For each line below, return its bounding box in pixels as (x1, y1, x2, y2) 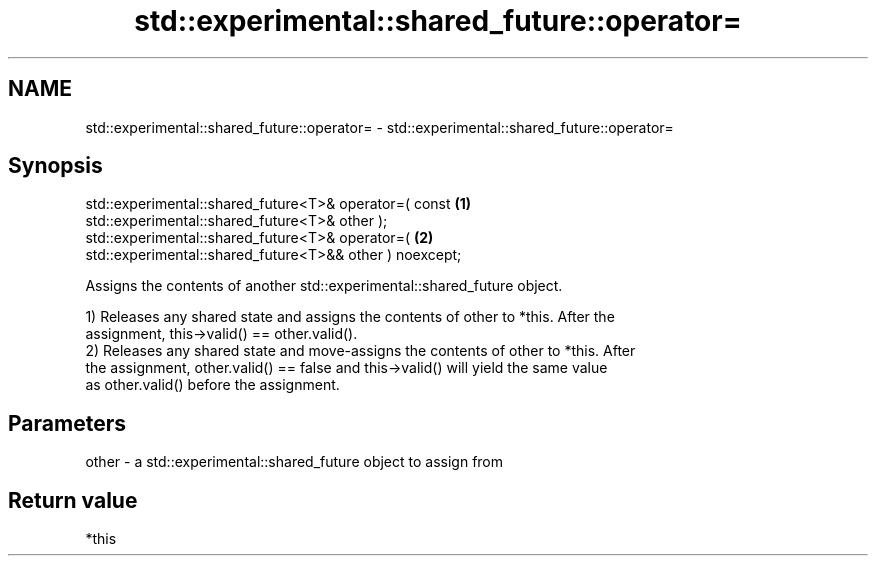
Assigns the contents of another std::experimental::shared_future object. (85, 277, 563, 295)
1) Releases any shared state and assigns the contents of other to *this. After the (85, 308, 615, 326)
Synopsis (8, 153, 103, 179)
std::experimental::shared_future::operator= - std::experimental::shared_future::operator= (85, 118, 674, 136)
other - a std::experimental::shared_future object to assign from (85, 453, 504, 471)
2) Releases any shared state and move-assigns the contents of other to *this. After (85, 342, 636, 360)
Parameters (8, 410, 126, 436)
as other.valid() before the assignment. (85, 376, 340, 394)
